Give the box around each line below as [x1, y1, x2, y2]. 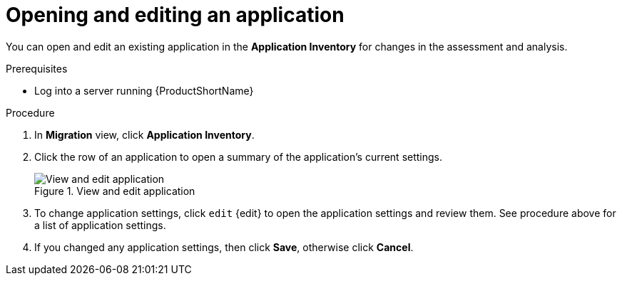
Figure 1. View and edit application [34, 184, 195, 197]
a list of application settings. [34, 218, 166, 231]
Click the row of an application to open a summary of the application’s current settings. [34, 150, 443, 163]
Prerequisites [6, 62, 68, 75]
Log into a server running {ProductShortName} [34, 84, 254, 97]
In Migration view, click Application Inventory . [34, 128, 255, 141]
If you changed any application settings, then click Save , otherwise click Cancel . [34, 240, 414, 253]
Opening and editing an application [6, 3, 345, 27]
